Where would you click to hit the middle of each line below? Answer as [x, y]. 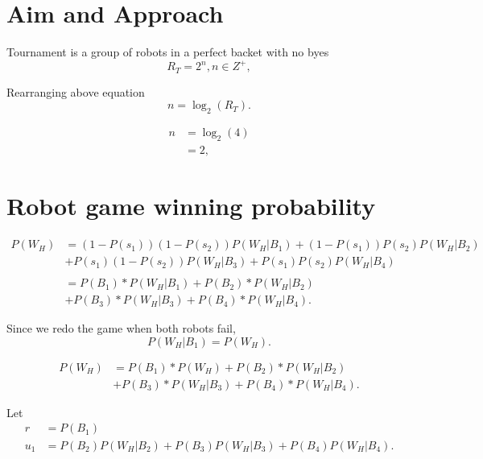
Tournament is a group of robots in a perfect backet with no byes [168, 52]
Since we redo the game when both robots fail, [121, 328]
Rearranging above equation [76, 91]
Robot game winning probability [191, 206]
